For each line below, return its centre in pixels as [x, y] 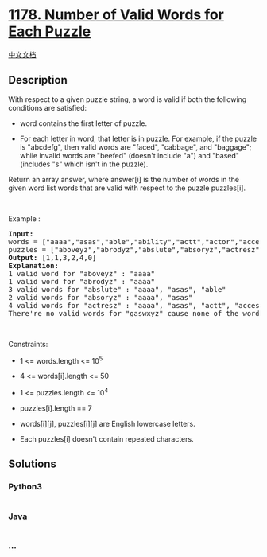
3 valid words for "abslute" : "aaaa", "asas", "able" [117, 289]
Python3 [25, 487]
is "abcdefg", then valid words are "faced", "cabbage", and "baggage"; [135, 147]
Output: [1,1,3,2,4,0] [52, 257]
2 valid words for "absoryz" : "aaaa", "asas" [101, 297]
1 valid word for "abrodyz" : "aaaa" [82, 281]
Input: [21, 234]
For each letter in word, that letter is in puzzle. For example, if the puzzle [138, 138]
